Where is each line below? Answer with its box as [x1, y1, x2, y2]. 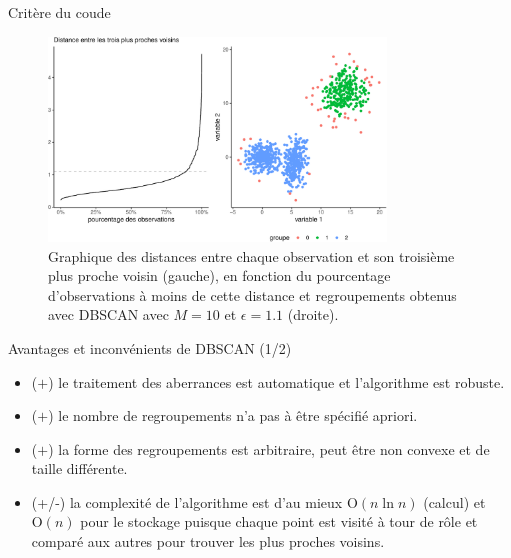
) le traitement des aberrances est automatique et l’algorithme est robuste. [48, 371, 505, 392]
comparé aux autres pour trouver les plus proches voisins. [31, 531, 385, 552]
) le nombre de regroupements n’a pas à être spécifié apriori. [48, 405, 418, 426]
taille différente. [31, 458, 128, 479]
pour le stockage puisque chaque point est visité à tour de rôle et [80, 511, 478, 532]
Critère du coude [8, 2, 111, 22]
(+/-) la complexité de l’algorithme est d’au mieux [31, 491, 343, 512]
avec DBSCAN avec [48, 304, 169, 325]
